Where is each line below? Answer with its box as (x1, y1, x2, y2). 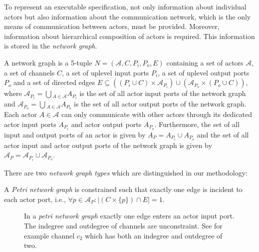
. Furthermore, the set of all (154, 118, 240, 129)
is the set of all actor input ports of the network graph (79, 88, 246, 98)
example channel (24, 230, 75, 240)
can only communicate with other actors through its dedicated (61, 109, 253, 119)
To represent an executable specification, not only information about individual (4, 1, 247, 11)
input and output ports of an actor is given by (4, 129, 146, 139)
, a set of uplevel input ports (61, 67, 149, 77)
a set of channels (4, 67, 55, 77)
